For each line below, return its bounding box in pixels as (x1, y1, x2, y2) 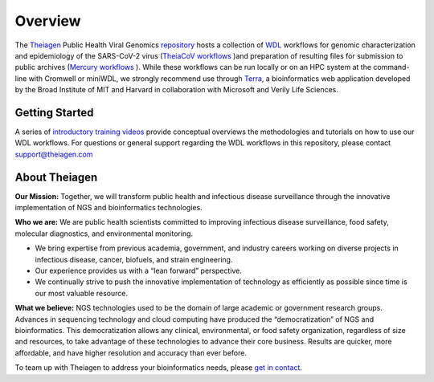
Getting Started (14, 105, 94, 120)
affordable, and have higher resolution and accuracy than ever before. (14, 347, 247, 357)
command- (373, 63, 410, 72)
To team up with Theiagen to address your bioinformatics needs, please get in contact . (14, 363, 303, 372)
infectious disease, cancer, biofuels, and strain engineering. (35, 254, 233, 264)
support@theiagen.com (14, 149, 93, 159)
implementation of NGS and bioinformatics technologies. (14, 203, 203, 213)
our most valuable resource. (35, 288, 129, 298)
